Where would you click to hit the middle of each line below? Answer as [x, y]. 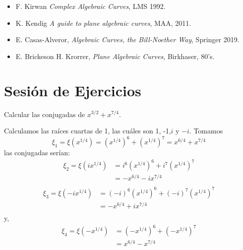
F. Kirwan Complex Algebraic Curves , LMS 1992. [91, 6]
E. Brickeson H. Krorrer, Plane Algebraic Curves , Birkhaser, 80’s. [115, 56]
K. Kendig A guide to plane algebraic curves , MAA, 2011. [103, 23]
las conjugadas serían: [37, 153]
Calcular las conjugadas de [45, 114]
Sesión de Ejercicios [73, 90]
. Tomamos [206, 131]
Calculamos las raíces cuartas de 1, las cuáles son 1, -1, [88, 131]
